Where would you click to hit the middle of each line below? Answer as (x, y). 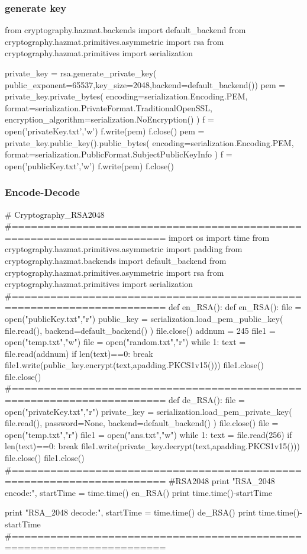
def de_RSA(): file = (206, 400)
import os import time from (219, 237)
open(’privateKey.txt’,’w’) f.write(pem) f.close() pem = (105, 131)
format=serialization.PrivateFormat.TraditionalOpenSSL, (109, 107)
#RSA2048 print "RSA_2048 (222, 481)
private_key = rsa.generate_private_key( (81, 73)
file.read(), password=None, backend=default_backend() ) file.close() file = (142, 423)
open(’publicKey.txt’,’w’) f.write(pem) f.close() (90, 165)
